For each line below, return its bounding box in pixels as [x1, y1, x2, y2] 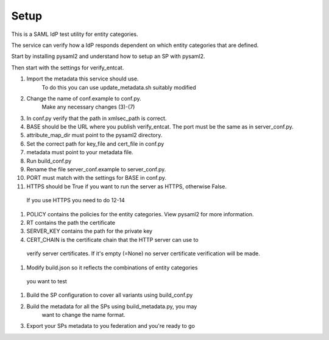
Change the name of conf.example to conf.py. [26, 94, 141, 102]
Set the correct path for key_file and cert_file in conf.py [26, 140, 164, 147]
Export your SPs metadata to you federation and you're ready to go [26, 322, 195, 330]
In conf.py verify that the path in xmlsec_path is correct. [26, 115, 167, 122]
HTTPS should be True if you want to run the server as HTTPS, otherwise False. [26, 183, 227, 190]
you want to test [26, 277, 67, 285]
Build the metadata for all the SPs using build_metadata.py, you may [26, 302, 197, 310]
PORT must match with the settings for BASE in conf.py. [26, 174, 167, 182]
